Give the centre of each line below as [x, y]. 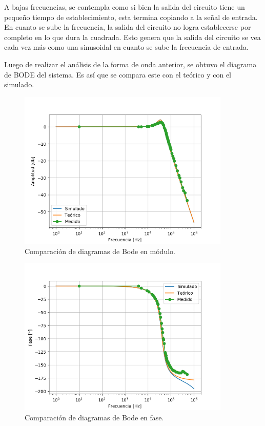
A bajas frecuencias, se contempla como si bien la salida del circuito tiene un [125, 7]
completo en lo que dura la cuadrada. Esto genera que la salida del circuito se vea [132, 37]
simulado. [19, 84]
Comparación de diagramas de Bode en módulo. [100, 251]
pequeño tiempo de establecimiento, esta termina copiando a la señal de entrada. [131, 17]
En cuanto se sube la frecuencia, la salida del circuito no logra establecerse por [128, 27]
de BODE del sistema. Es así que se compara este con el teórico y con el [118, 74]
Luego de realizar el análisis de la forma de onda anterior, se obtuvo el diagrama [130, 64]
